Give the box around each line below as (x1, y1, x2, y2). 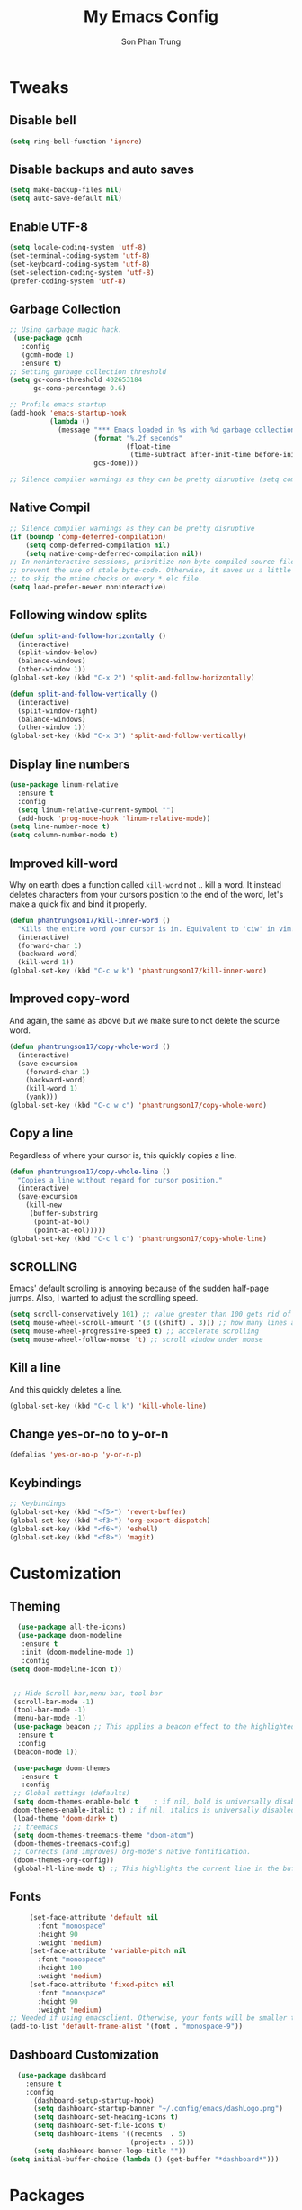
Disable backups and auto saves (9, 162, 195, 178)
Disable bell (9, 113, 76, 128)
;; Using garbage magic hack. (9, 325, 123, 334)
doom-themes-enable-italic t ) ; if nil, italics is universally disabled (13, 1805, 296, 1815)
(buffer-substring (29, 1210, 99, 1219)
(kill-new (25, 1201, 63, 1210)
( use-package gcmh (13, 333, 83, 343)
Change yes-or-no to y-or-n (9, 1426, 169, 1441)
